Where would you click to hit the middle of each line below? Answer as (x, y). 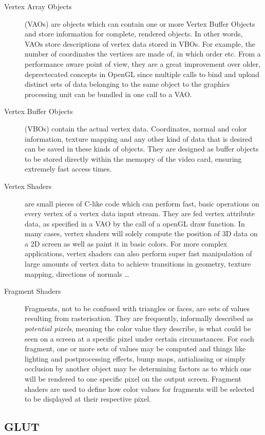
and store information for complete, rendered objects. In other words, (134, 34)
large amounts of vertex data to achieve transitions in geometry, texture (138, 264)
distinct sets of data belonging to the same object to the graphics (127, 84)
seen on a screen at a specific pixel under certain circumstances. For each (139, 338)
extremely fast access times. (68, 169)
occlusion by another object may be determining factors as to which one (138, 368)
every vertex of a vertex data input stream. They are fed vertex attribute (140, 213)
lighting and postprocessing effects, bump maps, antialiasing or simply (135, 358)
